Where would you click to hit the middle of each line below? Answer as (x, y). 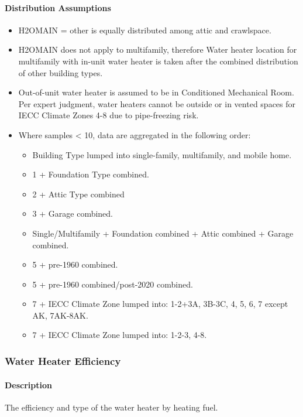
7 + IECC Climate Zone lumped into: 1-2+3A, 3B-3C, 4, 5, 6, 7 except (160, 304)
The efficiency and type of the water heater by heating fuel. (111, 407)
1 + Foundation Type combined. (91, 174)
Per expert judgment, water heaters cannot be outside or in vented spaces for (157, 103)
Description (29, 384)
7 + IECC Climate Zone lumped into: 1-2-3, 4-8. (120, 335)
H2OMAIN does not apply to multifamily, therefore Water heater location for (158, 49)
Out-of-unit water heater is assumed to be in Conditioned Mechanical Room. (156, 92)
